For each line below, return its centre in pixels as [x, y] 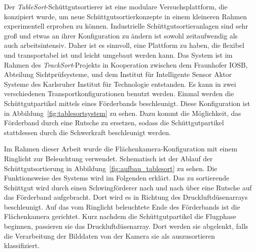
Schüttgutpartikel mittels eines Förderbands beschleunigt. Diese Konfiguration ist [127, 103]
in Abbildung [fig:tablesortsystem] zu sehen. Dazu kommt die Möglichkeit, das [123, 113]
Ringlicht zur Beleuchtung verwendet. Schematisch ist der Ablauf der [109, 158]
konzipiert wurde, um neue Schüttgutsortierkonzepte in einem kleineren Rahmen [126, 16]
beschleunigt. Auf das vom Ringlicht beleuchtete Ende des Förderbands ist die [122, 206]
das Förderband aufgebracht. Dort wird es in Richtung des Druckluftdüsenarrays [126, 197]
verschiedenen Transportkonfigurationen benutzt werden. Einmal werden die [119, 93]
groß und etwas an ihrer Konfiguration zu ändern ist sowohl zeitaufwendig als [121, 35]
